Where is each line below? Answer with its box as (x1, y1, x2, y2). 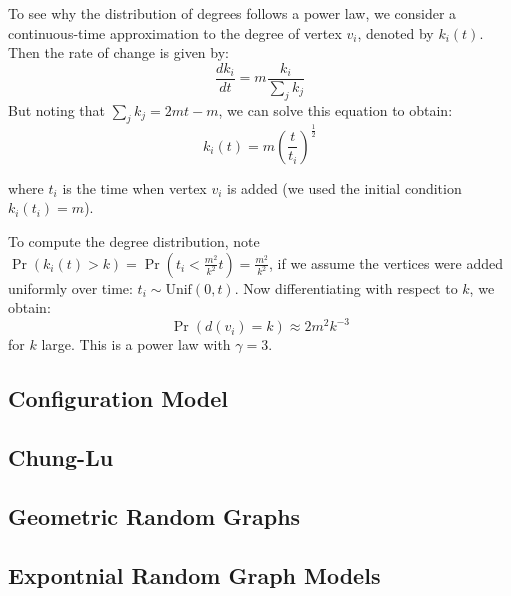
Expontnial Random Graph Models (8, 559, 381, 590)
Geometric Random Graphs (8, 500, 301, 531)
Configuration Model (8, 383, 229, 414)
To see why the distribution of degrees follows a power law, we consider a (8, 3, 457, 23)
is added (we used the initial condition (227, 177, 462, 198)
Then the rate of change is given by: (8, 42, 229, 63)
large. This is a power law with (41, 334, 231, 355)
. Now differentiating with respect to (234, 277, 458, 298)
